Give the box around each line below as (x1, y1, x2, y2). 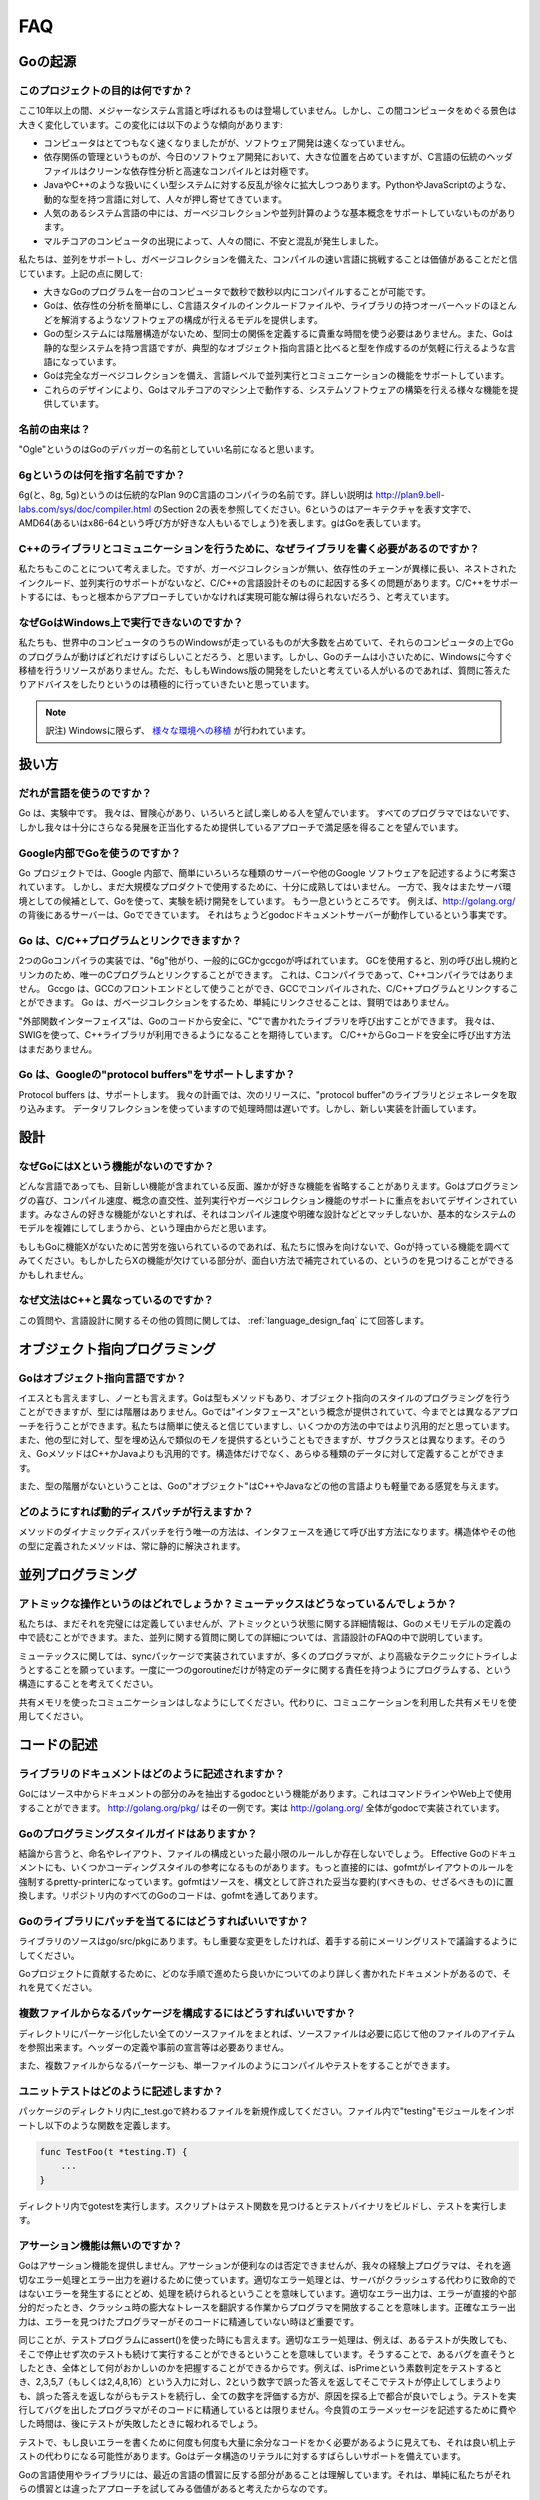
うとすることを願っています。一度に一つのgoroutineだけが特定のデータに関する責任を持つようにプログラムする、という (18, 1664, 512, 1676)
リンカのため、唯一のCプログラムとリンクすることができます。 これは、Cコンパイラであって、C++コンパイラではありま (18, 968, 514, 980)
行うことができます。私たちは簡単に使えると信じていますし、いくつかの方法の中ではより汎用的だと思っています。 (44, 1420, 515, 1432)
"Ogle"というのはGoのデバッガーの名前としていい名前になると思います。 (18, 443, 320, 455)
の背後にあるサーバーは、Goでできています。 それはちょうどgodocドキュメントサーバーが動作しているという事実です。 (18, 909, 513, 921)
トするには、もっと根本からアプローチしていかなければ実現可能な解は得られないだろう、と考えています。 (18, 591, 455, 603)
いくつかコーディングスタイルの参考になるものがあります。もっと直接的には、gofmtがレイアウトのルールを (70, 1861, 515, 1874)
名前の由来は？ (18, 422, 91, 436)
